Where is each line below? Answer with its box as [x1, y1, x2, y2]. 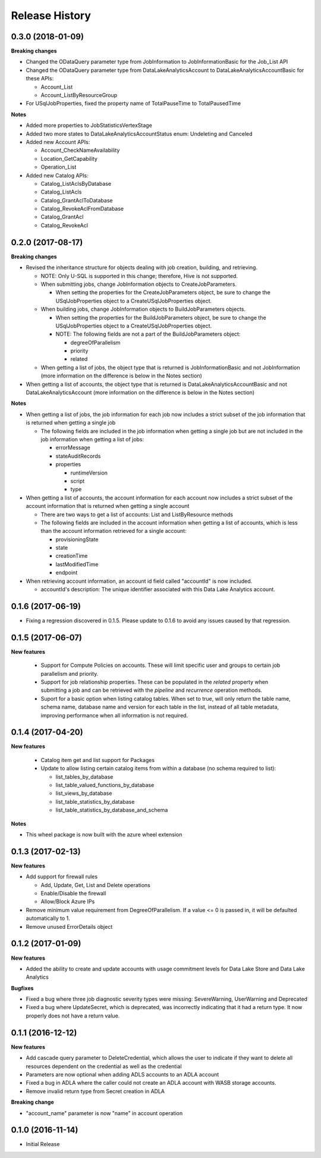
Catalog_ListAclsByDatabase [40, 180, 112, 187]
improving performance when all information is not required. [40, 711, 188, 719]
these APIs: [26, 75, 54, 82]
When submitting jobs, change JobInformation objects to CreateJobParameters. [40, 280, 237, 288]
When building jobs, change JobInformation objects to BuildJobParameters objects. [40, 305, 246, 313]
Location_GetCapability [40, 155, 98, 162]
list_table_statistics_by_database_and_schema [55, 807, 168, 814]
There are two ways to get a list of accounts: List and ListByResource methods [40, 511, 233, 518]
